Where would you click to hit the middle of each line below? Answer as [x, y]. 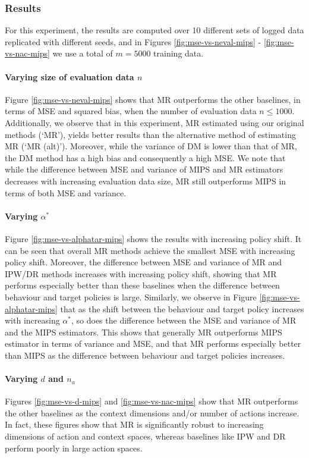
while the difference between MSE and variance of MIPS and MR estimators [144, 169]
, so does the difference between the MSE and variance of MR [184, 320]
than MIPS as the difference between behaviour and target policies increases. [145, 355]
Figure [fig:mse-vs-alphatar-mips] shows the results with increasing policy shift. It [153, 238]
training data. [179, 53]
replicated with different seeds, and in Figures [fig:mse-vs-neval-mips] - [133, 41]
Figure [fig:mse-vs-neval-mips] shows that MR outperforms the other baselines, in [153, 99]
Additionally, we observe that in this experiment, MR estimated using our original [154, 122]
